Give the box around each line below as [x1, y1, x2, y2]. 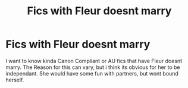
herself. [5, 76, 24, 83]
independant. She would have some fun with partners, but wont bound [5, 70, 179, 77]
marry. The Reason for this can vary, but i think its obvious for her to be [5, 64, 180, 71]
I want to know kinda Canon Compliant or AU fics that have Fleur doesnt [5, 57, 183, 64]
